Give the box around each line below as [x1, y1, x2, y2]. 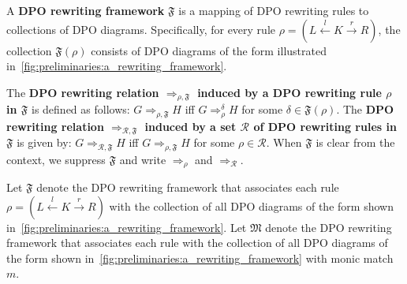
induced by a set [144, 118, 237, 134]
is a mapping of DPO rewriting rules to [178, 2, 369, 18]
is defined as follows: [32, 101, 130, 118]
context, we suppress [6, 151, 106, 167]
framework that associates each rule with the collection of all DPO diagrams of [6, 234, 388, 251]
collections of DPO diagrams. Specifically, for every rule [6, 21, 275, 37]
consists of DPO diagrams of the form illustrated [91, 42, 327, 58]
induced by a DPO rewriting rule [197, 84, 382, 100]
